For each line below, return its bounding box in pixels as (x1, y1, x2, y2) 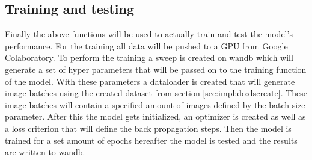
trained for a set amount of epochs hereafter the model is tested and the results (5, 134, 298, 146)
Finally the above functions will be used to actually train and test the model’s (5, 28, 293, 40)
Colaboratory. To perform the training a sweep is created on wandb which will (5, 51, 293, 64)
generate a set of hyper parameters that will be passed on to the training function (5, 63, 307, 75)
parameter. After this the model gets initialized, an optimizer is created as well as (5, 110, 306, 123)
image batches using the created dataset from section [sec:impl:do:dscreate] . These (5, 87, 308, 99)
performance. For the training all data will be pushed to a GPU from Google (5, 39, 288, 52)
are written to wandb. (5, 146, 85, 158)
